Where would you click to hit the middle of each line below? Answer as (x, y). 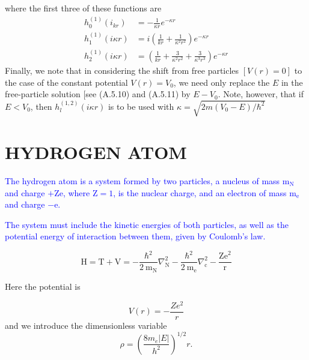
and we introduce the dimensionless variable (86, 325)
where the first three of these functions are (83, 8)
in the (292, 82)
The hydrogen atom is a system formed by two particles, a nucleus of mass (142, 180)
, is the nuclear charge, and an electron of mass (200, 192)
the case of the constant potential (66, 82)
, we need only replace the (222, 82)
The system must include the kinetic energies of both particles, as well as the (147, 224)
